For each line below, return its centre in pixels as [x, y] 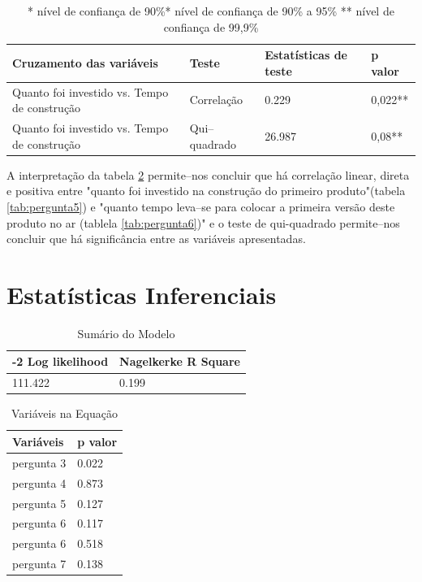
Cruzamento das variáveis [85, 62]
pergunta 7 [39, 564]
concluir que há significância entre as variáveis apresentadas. [156, 239]
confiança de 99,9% [211, 26]
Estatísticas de [306, 55]
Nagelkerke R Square [180, 361]
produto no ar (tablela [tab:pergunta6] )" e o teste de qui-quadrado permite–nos [203, 222]
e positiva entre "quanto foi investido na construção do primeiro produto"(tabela [206, 191]
